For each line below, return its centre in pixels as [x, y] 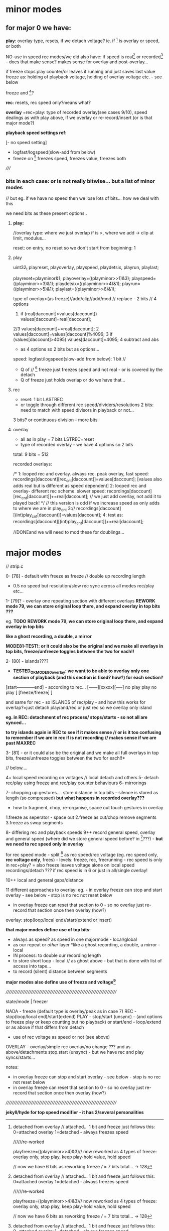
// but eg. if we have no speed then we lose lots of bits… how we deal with [82, 198]
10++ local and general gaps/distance [45, 880]
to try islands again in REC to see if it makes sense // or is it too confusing [83, 732]
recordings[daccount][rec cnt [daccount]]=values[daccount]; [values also [88, 480]
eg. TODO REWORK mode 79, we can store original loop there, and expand [84, 622]
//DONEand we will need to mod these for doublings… [69, 532]
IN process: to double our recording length [57, 955]
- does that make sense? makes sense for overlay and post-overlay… [77, 62]
